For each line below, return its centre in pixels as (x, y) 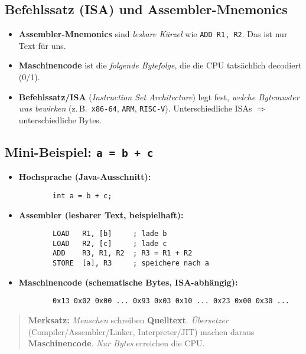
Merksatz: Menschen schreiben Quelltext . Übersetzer (128, 319)
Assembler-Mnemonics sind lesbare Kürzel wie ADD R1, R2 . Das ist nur (153, 34)
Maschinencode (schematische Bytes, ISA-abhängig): (128, 282)
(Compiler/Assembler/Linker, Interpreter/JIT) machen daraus (141, 331)
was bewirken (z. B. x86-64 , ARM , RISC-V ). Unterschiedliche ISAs (135, 108)
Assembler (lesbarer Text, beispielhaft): (101, 214)
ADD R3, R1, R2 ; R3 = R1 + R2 (123, 253)
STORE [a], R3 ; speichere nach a (131, 263)
